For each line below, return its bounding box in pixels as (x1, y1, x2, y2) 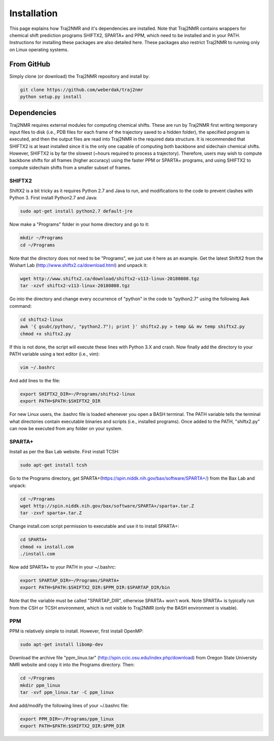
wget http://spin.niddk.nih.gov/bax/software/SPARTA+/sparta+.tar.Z (20, 503, 194, 509)
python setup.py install (20, 94, 82, 99)
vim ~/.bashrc (20, 364, 55, 370)
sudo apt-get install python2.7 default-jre (20, 208, 133, 214)
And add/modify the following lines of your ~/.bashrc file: (9, 702, 129, 709)
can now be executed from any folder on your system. (9, 426, 123, 432)
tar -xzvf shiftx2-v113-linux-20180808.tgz (20, 283, 130, 289)
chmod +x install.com (20, 544, 74, 550)
